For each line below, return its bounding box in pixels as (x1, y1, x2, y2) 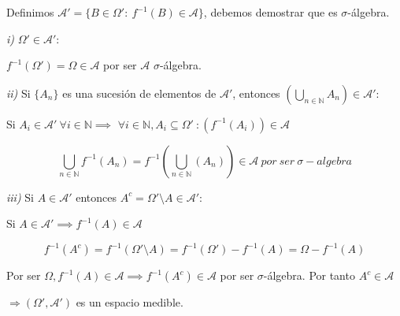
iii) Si (6, 188, 34, 205)
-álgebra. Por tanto (263, 267, 355, 284)
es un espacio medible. (76, 294, 183, 310)
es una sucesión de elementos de (62, 84, 217, 101)
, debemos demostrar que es (203, 4, 338, 20)
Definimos (6, 4, 54, 20)
